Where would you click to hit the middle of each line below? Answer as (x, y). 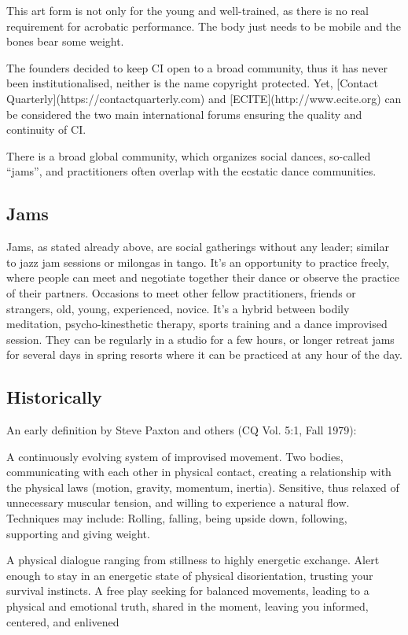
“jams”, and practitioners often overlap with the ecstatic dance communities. (191, 171)
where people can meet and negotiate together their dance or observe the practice (203, 277)
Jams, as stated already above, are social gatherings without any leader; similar (198, 247)
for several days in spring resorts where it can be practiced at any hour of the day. (204, 354)
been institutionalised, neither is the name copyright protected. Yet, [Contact (192, 83)
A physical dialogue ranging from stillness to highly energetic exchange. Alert (193, 560)
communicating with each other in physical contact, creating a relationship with (199, 472)
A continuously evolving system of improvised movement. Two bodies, (175, 456)
